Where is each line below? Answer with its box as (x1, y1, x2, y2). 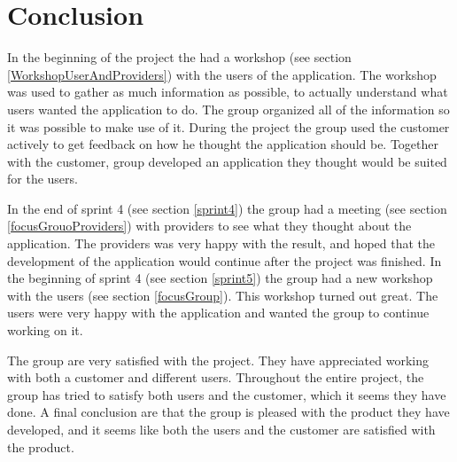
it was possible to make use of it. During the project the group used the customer (7, 117, 450, 136)
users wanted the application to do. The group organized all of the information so (7, 99, 450, 118)
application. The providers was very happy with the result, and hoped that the (7, 234, 436, 253)
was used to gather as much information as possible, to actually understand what (7, 82, 448, 101)
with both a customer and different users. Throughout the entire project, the (7, 368, 424, 387)
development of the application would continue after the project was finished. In (7, 251, 442, 270)
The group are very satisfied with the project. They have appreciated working (7, 350, 429, 369)
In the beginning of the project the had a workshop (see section (7, 48, 352, 67)
